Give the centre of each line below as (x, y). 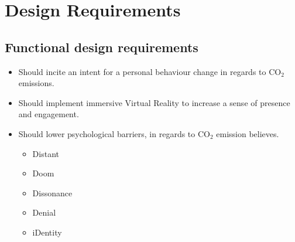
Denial (44, 212)
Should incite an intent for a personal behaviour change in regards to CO (150, 71)
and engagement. (49, 114)
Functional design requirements (102, 47)
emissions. (36, 83)
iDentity (47, 232)
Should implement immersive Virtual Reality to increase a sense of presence (154, 102)
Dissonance (52, 192)
